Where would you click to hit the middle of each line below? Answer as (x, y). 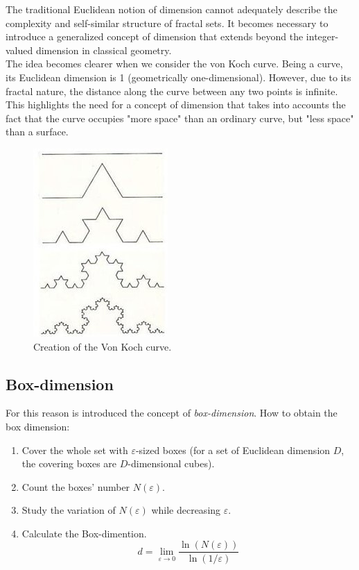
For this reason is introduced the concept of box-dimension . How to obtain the (172, 413)
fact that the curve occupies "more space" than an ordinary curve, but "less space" (180, 118)
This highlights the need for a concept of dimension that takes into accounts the (176, 104)
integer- (322, 36)
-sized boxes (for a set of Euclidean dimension (233, 450)
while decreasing (186, 510)
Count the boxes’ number (76, 486)
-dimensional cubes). (171, 463)
